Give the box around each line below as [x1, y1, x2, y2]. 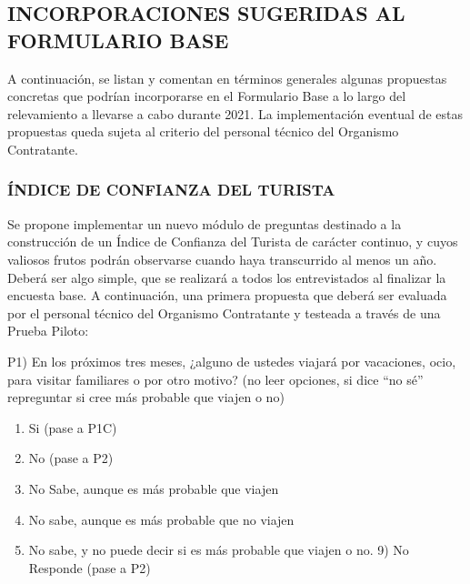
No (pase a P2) [28, 448, 114, 468]
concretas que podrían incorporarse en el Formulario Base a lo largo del [7, 86, 406, 106]
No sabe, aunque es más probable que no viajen [28, 509, 295, 529]
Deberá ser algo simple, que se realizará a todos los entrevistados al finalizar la [7, 267, 446, 287]
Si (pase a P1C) [28, 418, 117, 437]
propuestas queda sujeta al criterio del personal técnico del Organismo [7, 122, 399, 141]
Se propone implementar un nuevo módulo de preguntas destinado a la [7, 214, 402, 233]
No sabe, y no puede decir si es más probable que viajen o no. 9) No [28, 540, 409, 559]
